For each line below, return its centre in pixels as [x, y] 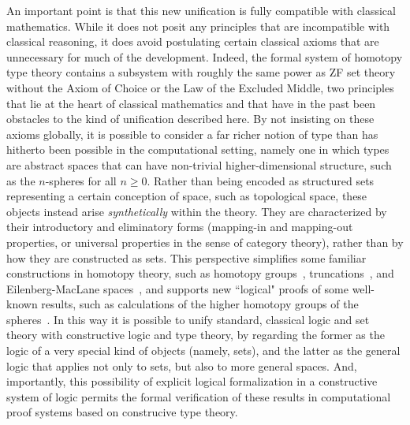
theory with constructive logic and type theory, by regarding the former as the [196, 335]
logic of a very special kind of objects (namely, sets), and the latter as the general [203, 350]
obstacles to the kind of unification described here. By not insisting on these [190, 119]
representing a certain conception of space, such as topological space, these [187, 196]
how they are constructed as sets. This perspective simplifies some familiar [186, 257]
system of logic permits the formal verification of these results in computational [199, 396]
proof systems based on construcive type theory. [122, 412]
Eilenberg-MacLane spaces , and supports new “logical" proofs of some [177, 288]
